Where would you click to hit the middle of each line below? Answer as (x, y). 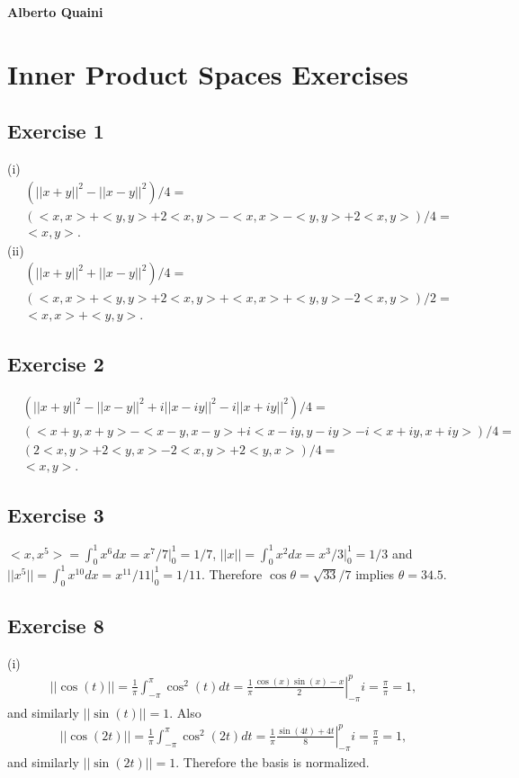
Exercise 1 (56, 131)
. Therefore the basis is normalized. (273, 761)
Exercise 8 (56, 626)
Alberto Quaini (55, 12)
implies (375, 573)
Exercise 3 (56, 515)
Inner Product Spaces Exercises (208, 73)
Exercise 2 (56, 363)
